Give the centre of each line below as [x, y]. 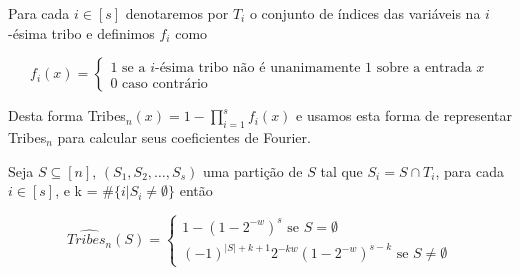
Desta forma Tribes [67, 115]
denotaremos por [177, 13]
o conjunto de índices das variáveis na [365, 13]
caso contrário [165, 83]
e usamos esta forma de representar [404, 115]
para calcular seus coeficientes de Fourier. [184, 136]
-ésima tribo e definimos [81, 32]
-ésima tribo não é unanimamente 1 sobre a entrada [313, 67]
